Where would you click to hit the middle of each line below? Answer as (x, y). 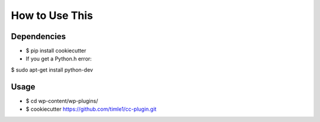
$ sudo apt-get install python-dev (52, 70)
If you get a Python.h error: (59, 59)
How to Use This (52, 15)
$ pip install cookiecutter (56, 51)
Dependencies (39, 36)
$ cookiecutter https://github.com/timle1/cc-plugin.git (91, 109)
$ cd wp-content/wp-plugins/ (62, 101)
